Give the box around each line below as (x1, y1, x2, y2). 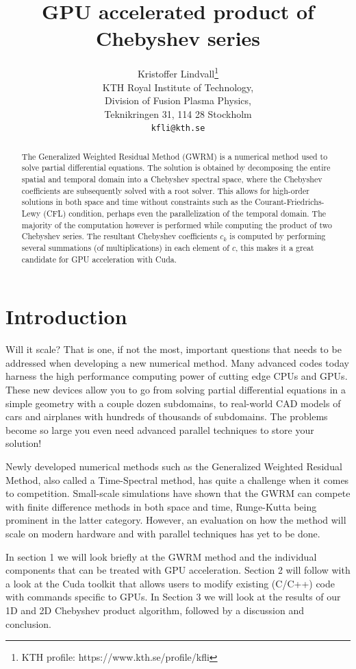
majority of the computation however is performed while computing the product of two (21, 219, 332, 230)
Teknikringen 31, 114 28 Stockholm (104, 106, 252, 121)
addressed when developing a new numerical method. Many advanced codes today (5, 355, 349, 369)
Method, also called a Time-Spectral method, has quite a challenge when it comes (5, 472, 349, 487)
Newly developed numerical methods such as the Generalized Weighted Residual (5, 459, 342, 474)
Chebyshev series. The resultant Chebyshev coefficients (21, 230, 218, 242)
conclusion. (5, 616, 51, 631)
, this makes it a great (236, 242, 314, 254)
